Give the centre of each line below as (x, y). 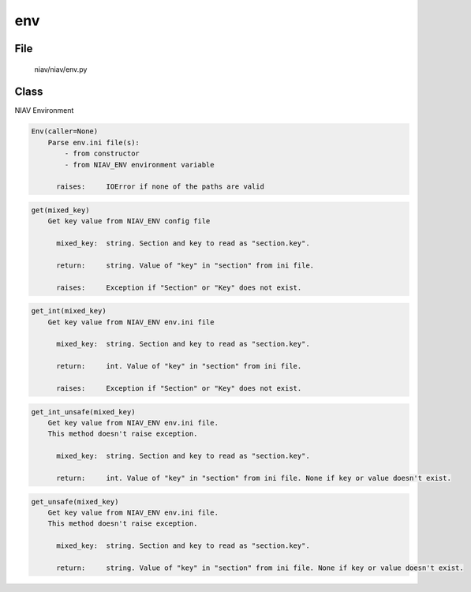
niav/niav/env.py (61, 69)
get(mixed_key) (60, 210)
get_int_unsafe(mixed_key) (83, 412)
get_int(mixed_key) (69, 311)
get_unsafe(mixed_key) (75, 502)
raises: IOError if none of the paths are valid (160, 187)
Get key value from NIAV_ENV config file (129, 221)
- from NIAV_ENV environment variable (139, 165)
